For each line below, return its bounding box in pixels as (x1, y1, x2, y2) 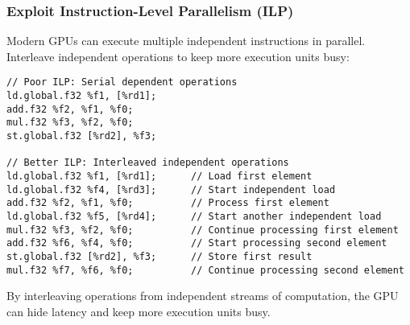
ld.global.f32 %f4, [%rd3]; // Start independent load (6, 183, 336, 195)
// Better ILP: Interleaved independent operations (6, 157, 289, 169)
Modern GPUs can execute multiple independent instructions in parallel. (6, 32, 366, 49)
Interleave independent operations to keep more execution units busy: (6, 47, 350, 64)
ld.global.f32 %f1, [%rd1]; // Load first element (6, 171, 313, 182)
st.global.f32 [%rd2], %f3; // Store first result (6, 250, 313, 262)
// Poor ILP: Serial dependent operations (6, 76, 238, 88)
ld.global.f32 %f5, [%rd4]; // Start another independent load (6, 210, 382, 222)
